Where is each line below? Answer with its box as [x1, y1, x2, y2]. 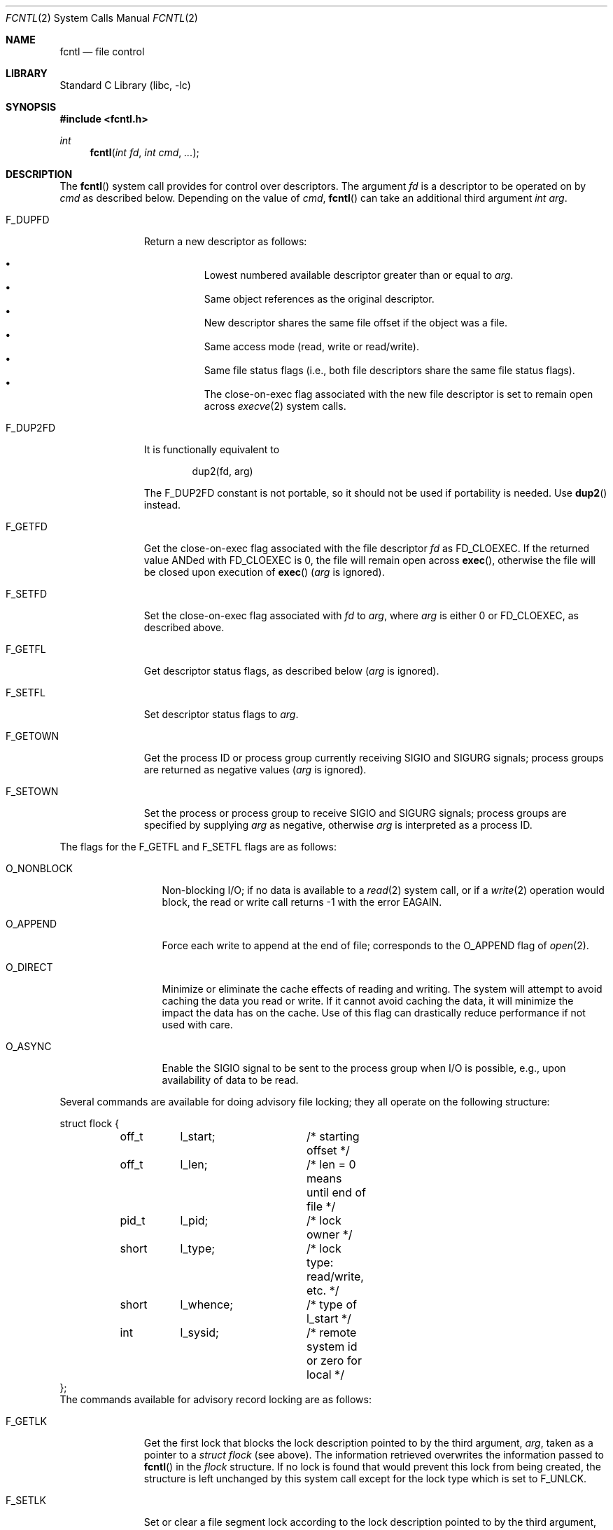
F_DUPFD [6, 214, 50, 226]
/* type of [306, 1297, 357, 1311]
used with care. [162, 1019, 233, 1031]
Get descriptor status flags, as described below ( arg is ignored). [143, 665, 439, 677]
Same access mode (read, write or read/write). [204, 340, 419, 352]
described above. [143, 621, 225, 633]
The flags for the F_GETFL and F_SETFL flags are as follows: [59, 841, 337, 853]
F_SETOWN [6, 785, 59, 797]
